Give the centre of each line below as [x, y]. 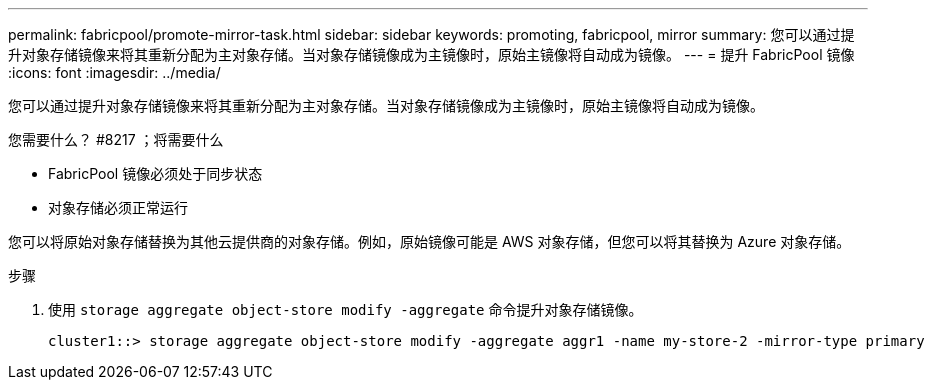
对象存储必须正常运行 [118, 207]
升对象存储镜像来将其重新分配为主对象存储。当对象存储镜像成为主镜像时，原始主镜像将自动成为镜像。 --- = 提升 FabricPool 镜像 [431, 54]
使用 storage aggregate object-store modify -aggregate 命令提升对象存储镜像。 [345, 309]
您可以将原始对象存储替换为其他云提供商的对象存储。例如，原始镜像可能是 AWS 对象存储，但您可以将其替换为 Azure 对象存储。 [429, 241]
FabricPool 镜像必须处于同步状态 [155, 173]
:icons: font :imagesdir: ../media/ [114, 72]
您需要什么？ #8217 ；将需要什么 [116, 139]
